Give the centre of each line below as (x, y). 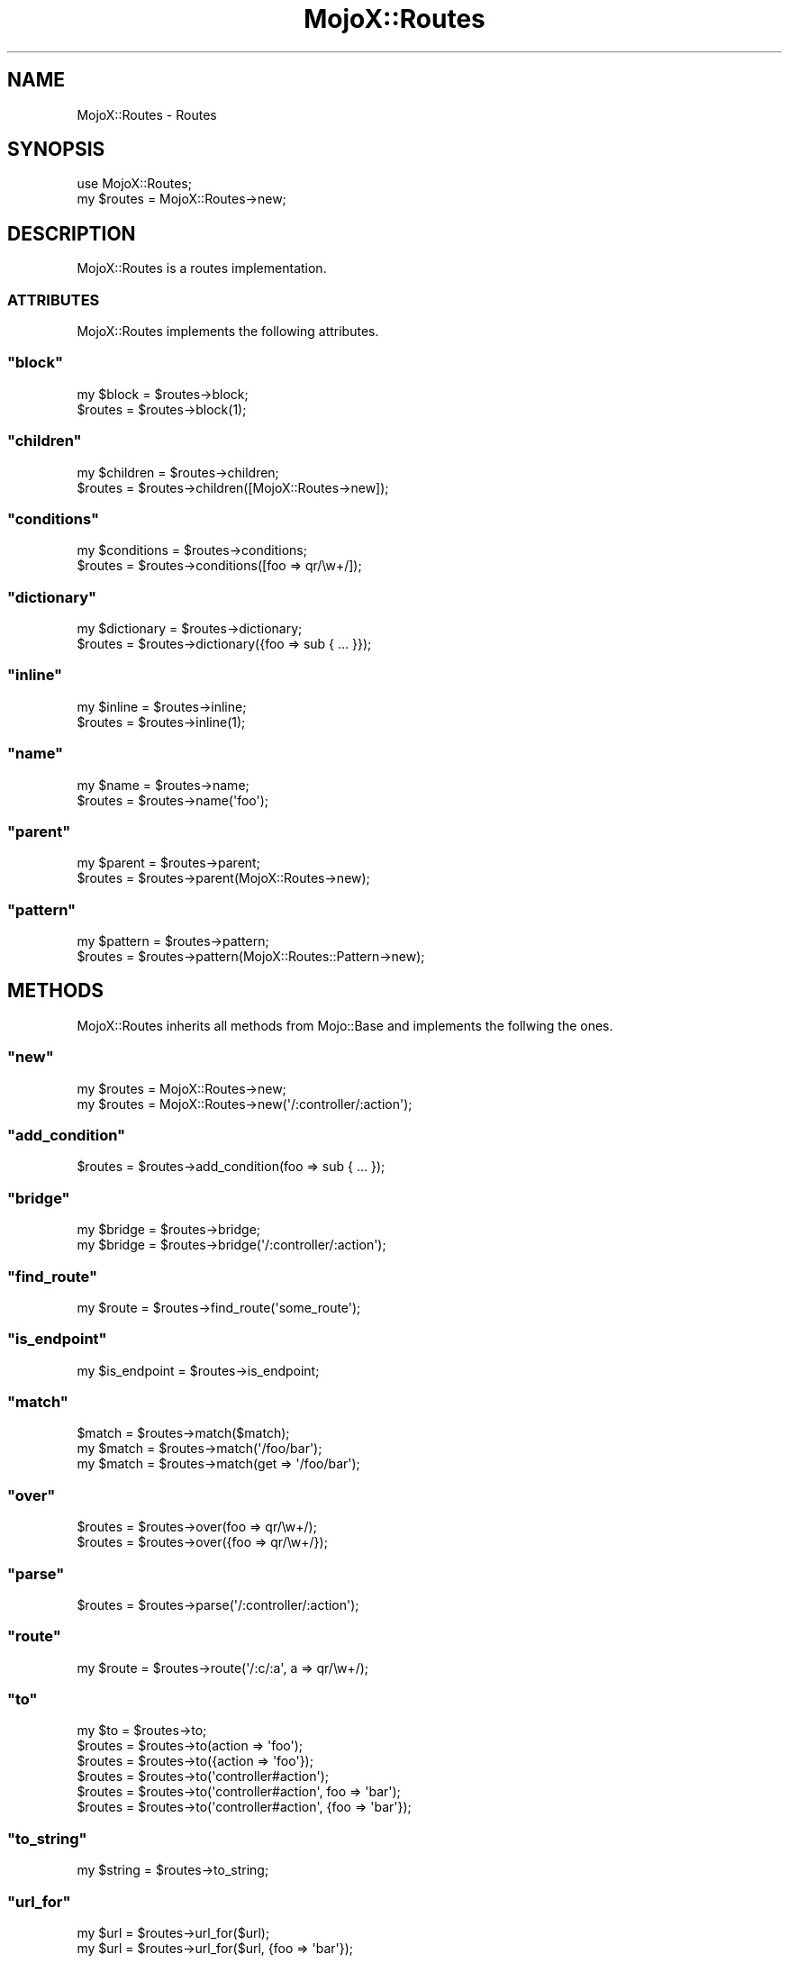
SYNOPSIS (56, 150)
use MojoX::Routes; (134, 184)
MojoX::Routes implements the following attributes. (228, 332)
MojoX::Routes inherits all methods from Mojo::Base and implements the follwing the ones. (345, 1025)
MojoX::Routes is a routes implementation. (202, 268)
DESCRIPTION (72, 233)
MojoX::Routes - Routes (147, 114)
